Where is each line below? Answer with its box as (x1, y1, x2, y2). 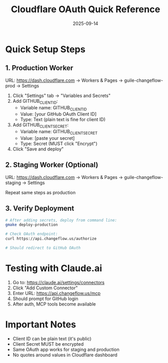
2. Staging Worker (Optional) (5, 161, 98, 169)
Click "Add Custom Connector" (12, 285, 78, 291)
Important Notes (5, 319, 76, 330)
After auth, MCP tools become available (12, 301, 96, 307)
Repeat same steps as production (5, 189, 76, 195)
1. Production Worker (5, 64, 74, 72)
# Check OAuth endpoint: (5, 231, 58, 237)
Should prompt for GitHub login (12, 295, 79, 301)
